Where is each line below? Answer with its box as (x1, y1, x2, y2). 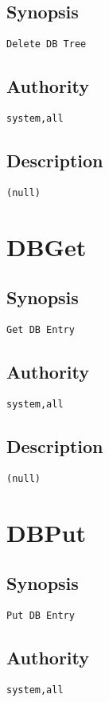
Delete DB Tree (6, 38, 87, 50)
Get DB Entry (6, 324, 75, 336)
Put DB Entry (6, 610, 75, 622)
